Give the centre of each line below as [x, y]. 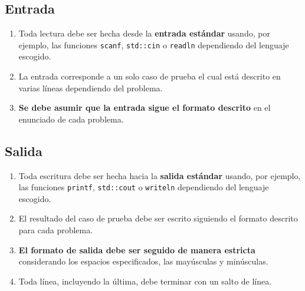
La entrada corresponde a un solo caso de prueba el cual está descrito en [150, 76]
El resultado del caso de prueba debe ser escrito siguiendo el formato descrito [158, 218]
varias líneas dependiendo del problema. [91, 87]
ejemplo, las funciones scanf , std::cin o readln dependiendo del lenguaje [154, 44]
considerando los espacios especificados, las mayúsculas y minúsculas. [143, 261]
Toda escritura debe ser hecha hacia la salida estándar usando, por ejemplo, [160, 175]
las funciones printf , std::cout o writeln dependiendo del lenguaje [144, 187]
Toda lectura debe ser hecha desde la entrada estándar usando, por [144, 33]
